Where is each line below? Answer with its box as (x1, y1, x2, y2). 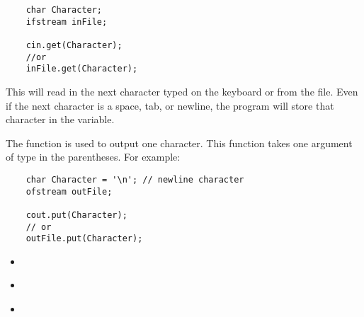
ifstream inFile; (25, 16, 108, 27)
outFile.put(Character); (25, 234, 143, 244)
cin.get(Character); (25, 40, 123, 50)
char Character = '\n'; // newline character (25, 174, 244, 185)
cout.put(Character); (25, 209, 127, 220)
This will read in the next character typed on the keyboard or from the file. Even (6, 83, 358, 98)
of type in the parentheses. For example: (6, 149, 181, 164)
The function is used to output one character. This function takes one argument (6, 135, 353, 150)
